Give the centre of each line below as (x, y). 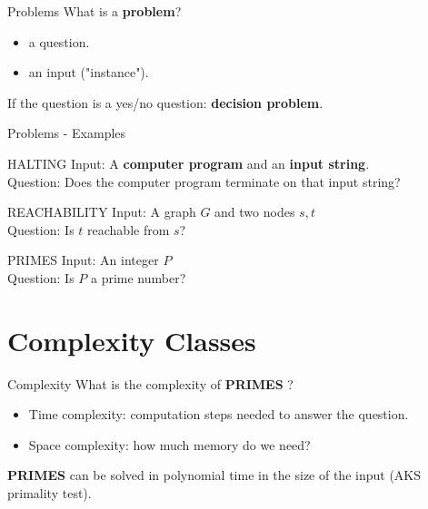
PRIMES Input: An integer (83, 260)
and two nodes (255, 212)
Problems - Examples (67, 133)
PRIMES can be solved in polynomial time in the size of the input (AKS (214, 475)
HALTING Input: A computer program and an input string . (189, 163)
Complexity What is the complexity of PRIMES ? (150, 383)
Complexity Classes (132, 340)
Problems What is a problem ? (95, 11)
